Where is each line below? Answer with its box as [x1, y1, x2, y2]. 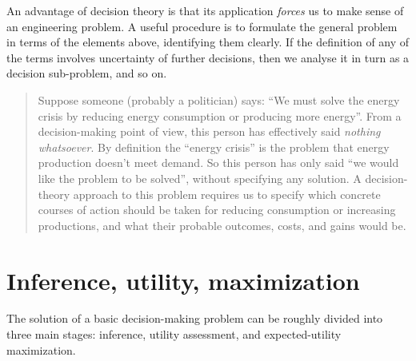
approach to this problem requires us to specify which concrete [73, 185, 381, 202]
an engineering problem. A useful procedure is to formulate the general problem [6, 18, 398, 34]
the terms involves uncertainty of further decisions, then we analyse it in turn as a [6, 49, 410, 65]
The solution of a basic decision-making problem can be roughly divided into [6, 310, 383, 327]
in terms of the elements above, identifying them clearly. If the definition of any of [6, 34, 410, 50]
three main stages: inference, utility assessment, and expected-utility [6, 326, 342, 343]
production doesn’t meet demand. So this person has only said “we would [38, 154, 399, 171]
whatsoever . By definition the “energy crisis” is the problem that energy [38, 138, 390, 155]
